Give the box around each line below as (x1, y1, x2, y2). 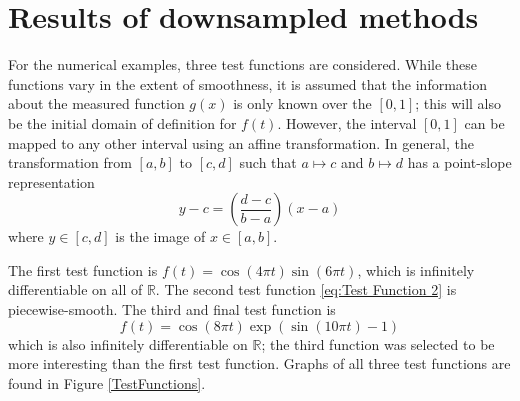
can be (464, 112, 505, 133)
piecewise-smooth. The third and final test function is (8, 299, 336, 320)
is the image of (115, 226, 206, 247)
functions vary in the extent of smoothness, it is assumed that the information (8, 73, 487, 94)
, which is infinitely (357, 259, 475, 280)
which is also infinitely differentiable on (8, 333, 248, 354)
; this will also (415, 93, 502, 114)
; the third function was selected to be (261, 333, 495, 354)
